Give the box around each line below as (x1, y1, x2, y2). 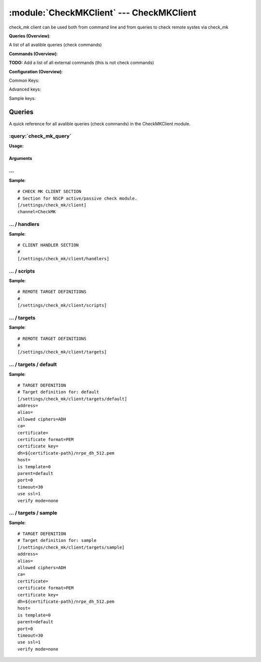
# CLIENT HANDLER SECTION (17, 242, 79, 248)
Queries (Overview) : (9, 33, 51, 39)
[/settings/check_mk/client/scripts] (17, 303, 107, 308)
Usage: (9, 143, 24, 149)
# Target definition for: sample (17, 538, 97, 543)
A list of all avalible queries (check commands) (9, 42, 102, 48)
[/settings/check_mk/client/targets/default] (17, 396, 128, 402)
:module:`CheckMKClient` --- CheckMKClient (9, 7, 197, 18)
